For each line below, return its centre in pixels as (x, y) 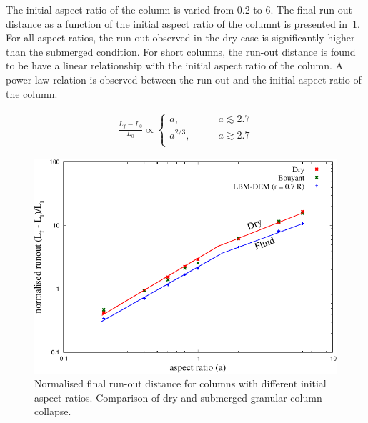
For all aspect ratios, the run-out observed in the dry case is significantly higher (180, 38)
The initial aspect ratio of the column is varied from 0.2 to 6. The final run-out (179, 9)
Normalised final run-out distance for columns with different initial (180, 383)
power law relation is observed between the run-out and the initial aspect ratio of (184, 79)
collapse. (53, 411)
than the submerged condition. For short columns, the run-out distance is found (181, 51)
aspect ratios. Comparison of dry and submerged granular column (178, 397)
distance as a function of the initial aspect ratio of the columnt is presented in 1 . (183, 23)
